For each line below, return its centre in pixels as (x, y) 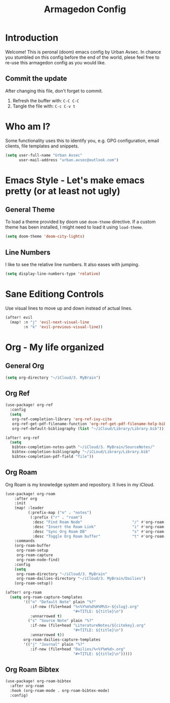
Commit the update (36, 79)
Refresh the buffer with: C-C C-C (46, 100)
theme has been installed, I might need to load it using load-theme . (74, 227)
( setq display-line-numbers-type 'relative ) (53, 274)
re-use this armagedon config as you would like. (56, 62)
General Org (25, 366)
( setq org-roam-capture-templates (46, 597)
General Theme (30, 210)
